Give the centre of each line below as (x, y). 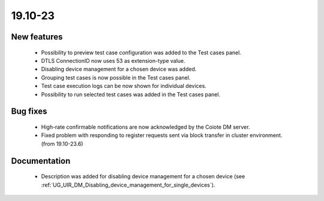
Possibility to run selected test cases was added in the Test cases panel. (131, 94)
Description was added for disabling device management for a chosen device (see (143, 176)
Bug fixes (29, 112)
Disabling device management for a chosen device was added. (119, 69)
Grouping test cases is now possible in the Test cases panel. (116, 77)
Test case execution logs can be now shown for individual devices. (124, 86)
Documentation (41, 161)
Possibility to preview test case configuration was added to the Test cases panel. (141, 52)
